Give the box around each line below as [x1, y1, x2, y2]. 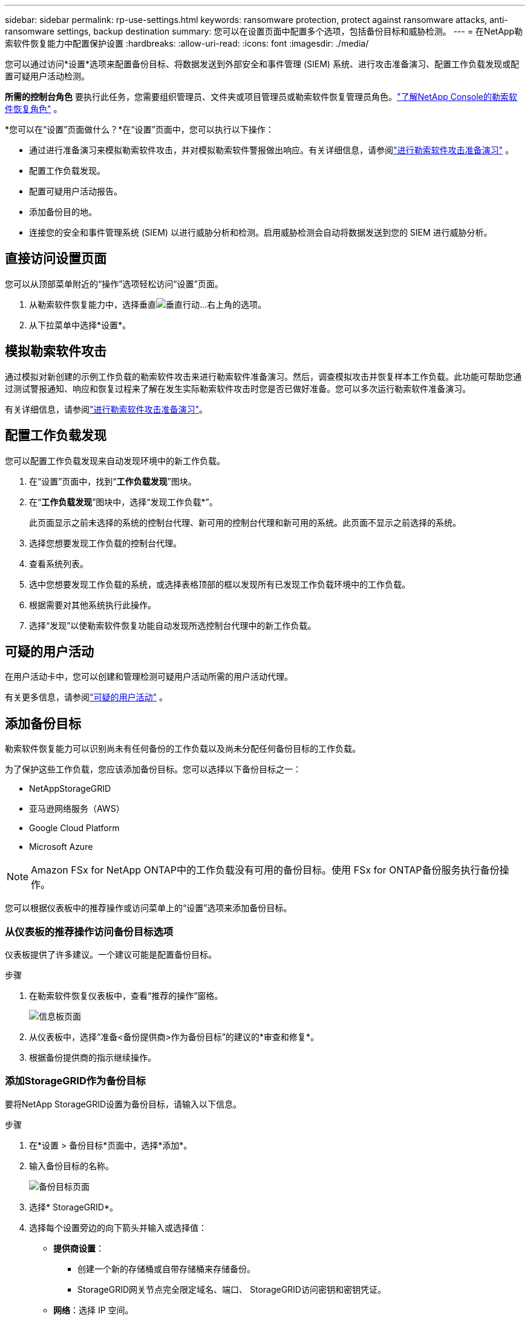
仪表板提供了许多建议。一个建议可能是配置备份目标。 [5, 949, 217, 960]
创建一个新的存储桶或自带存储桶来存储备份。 [77, 1263, 255, 1274]
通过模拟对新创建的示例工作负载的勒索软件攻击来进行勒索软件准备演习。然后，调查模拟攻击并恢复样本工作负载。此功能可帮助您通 [5, 371, 522, 382]
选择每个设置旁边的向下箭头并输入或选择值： [29, 1222, 207, 1233]
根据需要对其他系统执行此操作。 [29, 599, 156, 610]
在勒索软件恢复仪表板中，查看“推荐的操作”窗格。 [29, 990, 223, 1001]
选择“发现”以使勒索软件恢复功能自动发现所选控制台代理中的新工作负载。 [29, 620, 316, 631]
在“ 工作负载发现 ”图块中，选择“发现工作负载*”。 [29, 496, 218, 507]
